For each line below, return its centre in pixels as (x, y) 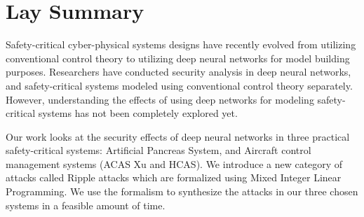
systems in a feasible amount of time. (86, 205)
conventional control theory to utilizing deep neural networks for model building (178, 58)
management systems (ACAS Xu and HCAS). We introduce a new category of (174, 163)
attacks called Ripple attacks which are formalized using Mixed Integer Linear (174, 177)
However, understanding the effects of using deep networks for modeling (160, 99)
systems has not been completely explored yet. (138, 113)
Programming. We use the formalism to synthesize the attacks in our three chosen (182, 191)
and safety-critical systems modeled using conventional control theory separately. (179, 85)
